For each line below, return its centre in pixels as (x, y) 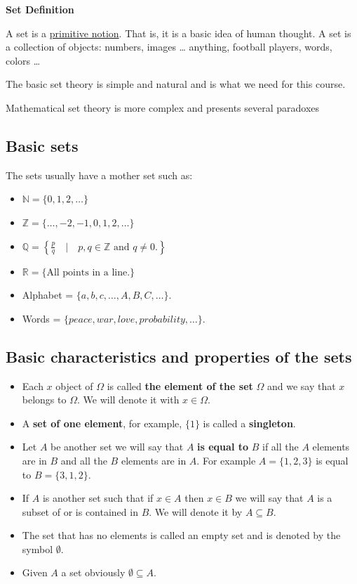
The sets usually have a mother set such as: (99, 175)
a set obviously (93, 572)
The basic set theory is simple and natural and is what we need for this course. (176, 84)
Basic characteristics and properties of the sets (179, 356)
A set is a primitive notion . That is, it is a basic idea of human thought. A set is (178, 33)
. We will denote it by (196, 511)
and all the (84, 460)
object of (74, 385)
